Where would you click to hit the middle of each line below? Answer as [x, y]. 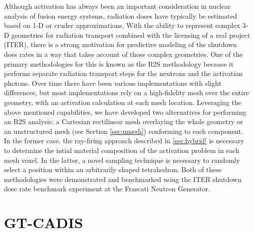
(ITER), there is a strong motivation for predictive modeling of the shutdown [121, 44]
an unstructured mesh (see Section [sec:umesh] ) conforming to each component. [124, 131]
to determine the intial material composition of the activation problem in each [122, 150]
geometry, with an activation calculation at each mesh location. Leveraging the [123, 102]
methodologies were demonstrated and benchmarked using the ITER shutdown [123, 179]
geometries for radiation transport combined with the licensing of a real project [131, 35]
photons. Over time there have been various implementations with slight [113, 83]
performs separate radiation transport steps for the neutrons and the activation [123, 73]
